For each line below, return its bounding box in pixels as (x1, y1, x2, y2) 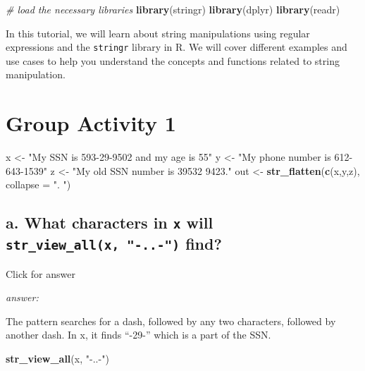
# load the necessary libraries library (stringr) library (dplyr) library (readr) (6, 2, 340, 16)
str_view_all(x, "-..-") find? (6, 233, 222, 255)
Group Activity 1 (6, 109, 176, 138)
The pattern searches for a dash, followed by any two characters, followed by (6, 313, 336, 328)
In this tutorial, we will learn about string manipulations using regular (6, 25, 310, 40)
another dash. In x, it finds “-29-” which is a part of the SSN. (6, 327, 271, 342)
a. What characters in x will (6, 212, 214, 233)
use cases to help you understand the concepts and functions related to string (6, 53, 340, 68)
